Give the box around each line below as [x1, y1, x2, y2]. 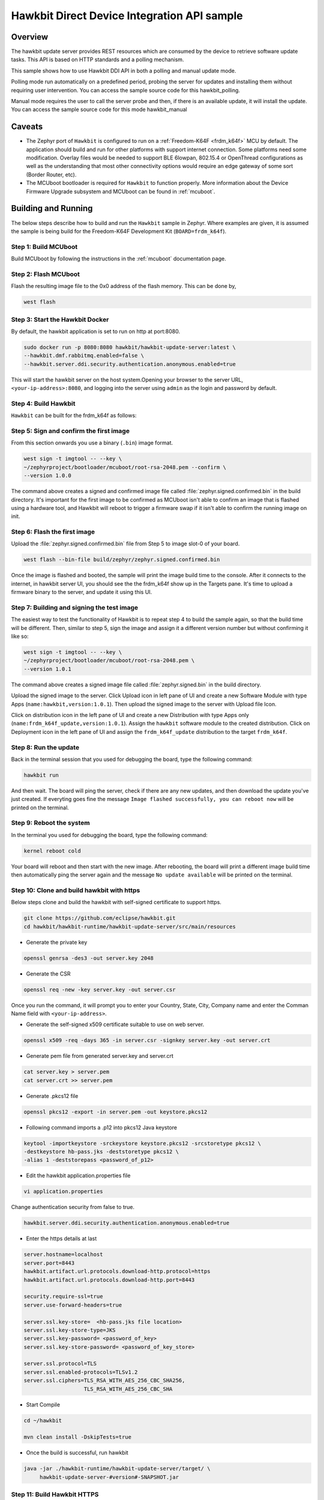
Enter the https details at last [26, 1235, 97, 1242]
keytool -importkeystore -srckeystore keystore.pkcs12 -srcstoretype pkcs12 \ [23, 1140, 261, 1147]
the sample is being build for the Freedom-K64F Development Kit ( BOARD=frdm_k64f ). [11, 227, 227, 235]
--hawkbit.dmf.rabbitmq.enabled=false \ [23, 352, 144, 359]
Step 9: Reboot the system [11, 819, 90, 827]
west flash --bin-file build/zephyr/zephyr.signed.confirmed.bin [23, 556, 220, 563]
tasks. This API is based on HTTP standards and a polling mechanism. [11, 56, 184, 63]
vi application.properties [23, 1188, 103, 1195]
